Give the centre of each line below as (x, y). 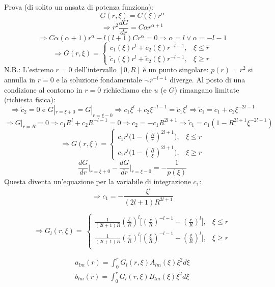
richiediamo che (127, 89)
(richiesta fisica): (30, 99)
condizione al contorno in (43, 89)
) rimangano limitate (207, 89)
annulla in (20, 79)
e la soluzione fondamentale (99, 79)
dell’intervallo (95, 69)
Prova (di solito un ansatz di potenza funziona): (79, 7)
